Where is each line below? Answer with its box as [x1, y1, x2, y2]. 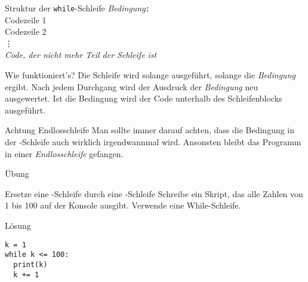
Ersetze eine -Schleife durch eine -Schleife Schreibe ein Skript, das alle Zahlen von [5, 187, 303, 200]
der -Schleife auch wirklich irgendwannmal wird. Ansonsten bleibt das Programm [5, 136, 301, 148]
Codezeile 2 [5, 25, 47, 38]
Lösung [5, 219, 31, 231]
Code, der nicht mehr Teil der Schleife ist [5, 48, 157, 61]
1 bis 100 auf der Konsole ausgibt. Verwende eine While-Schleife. [5, 199, 241, 211]
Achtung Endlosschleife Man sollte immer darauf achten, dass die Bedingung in [5, 124, 295, 136]
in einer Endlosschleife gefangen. [5, 147, 124, 160]
